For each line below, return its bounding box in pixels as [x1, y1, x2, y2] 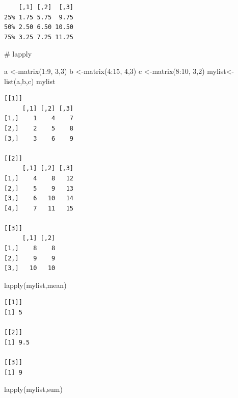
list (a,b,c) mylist [4, 75, 56, 86]
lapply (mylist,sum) [4, 384, 63, 394]
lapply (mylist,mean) [4, 279, 67, 290]
